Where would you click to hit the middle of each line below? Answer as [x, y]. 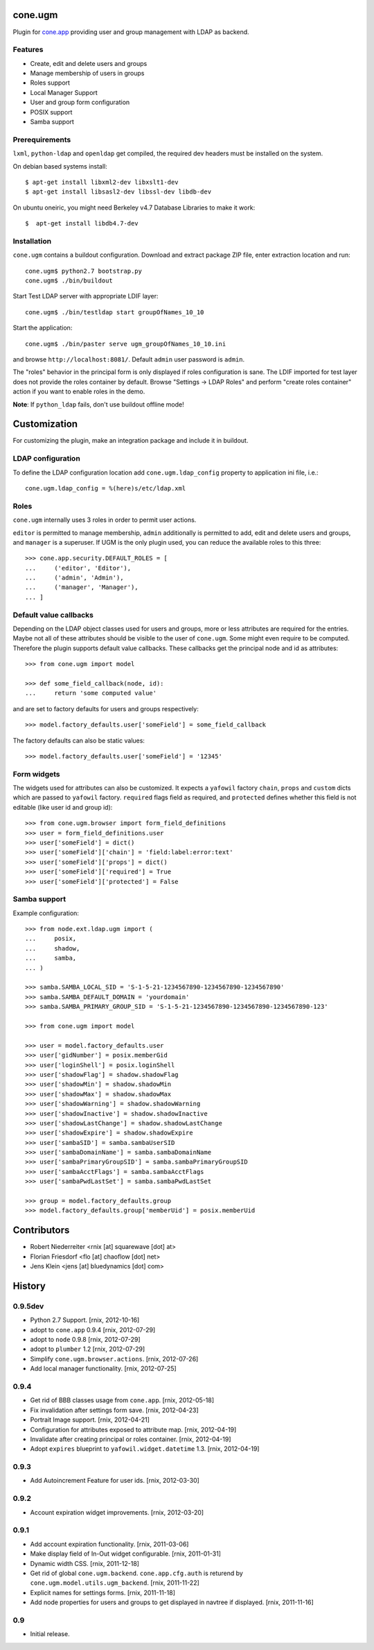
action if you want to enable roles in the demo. [79, 391]
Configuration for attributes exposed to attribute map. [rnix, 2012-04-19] [133, 1429]
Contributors [41, 1231]
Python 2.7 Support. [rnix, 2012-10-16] [85, 1320]
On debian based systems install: [60, 166]
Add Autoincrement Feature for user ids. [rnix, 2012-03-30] [115, 1481]
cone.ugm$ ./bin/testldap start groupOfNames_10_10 [115, 312]
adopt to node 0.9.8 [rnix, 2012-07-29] [86, 1340]
